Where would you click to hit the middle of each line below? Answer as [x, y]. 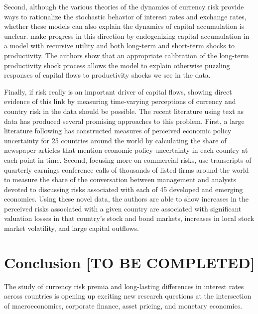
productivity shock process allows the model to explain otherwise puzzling [117, 65]
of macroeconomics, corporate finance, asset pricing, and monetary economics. [123, 305]
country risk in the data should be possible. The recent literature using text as [124, 111]
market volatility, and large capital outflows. [71, 228]
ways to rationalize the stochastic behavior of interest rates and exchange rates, [125, 16]
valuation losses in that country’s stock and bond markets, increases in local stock [129, 218]
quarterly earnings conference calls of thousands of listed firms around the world [127, 169]
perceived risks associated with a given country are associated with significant [123, 208]
